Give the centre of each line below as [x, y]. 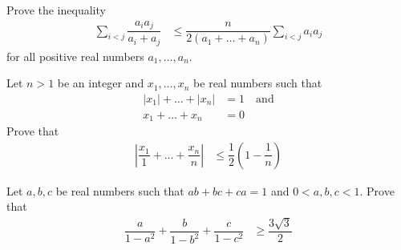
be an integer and [101, 83]
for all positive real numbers [75, 56]
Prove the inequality [56, 10]
